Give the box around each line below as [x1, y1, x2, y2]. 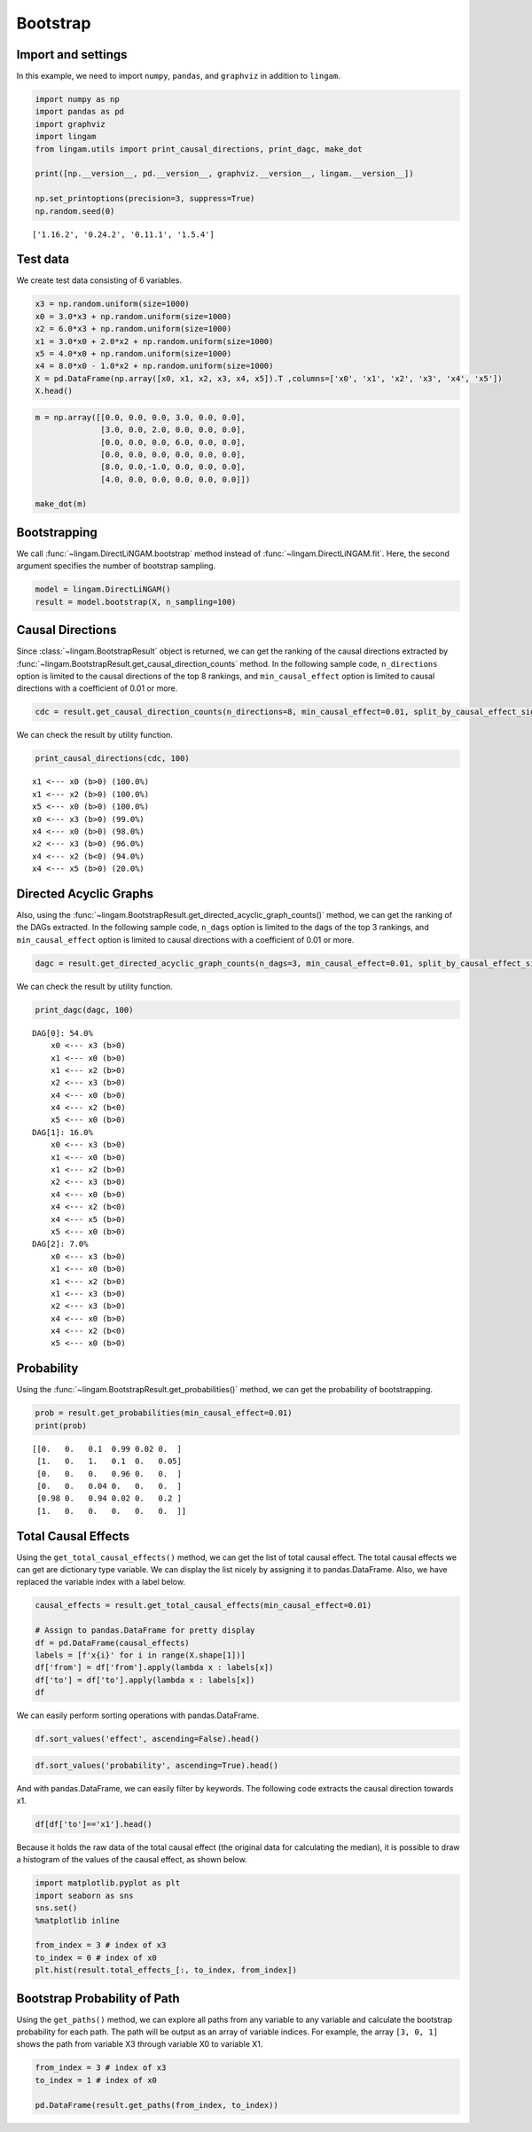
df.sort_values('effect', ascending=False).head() [35, 1734, 261, 1744]
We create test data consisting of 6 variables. [16, 275, 182, 286]
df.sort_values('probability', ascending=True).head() [35, 1760, 278, 1770]
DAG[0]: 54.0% [32, 1028, 93, 1038]
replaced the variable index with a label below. [16, 1577, 186, 1587]
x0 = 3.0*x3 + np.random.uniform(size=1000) [35, 311, 232, 321]
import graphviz [35, 119, 106, 129]
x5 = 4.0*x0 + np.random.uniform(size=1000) [35, 349, 232, 358]
